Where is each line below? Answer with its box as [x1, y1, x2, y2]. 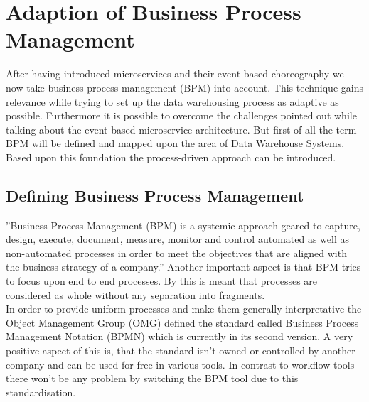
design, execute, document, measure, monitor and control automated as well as [6, 232, 349, 246]
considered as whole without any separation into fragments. [6, 287, 265, 302]
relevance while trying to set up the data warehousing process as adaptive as [6, 94, 339, 109]
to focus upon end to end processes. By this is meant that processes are [6, 273, 318, 288]
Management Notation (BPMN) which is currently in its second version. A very [6, 329, 353, 344]
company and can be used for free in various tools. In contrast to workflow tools [6, 357, 355, 371]
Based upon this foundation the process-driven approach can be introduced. [6, 149, 336, 164]
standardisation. [6, 384, 76, 399]
